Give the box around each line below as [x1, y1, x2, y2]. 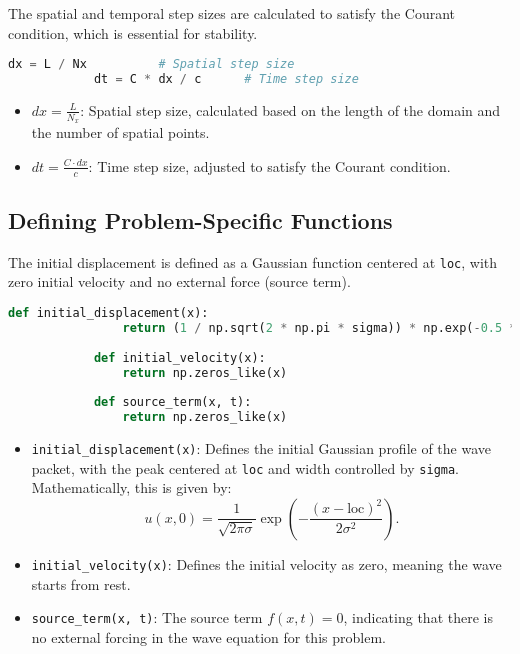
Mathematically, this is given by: [31, 477, 232, 498]
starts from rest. [31, 573, 131, 594]
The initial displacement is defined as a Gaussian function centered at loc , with [8, 251, 498, 272]
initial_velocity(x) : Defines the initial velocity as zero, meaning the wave [31, 553, 502, 574]
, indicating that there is [343, 607, 493, 628]
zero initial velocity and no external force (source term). [8, 271, 351, 292]
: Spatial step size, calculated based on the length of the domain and [80, 99, 501, 120]
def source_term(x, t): [93, 395, 252, 410]
